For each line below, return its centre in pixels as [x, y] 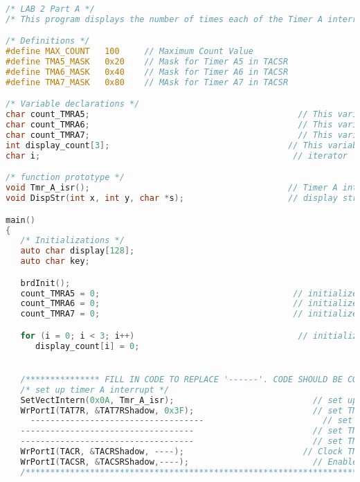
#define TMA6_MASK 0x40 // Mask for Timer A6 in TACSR [147, 72]
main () [20, 220]
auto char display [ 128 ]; [78, 251]
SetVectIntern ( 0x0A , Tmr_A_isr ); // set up [189, 400]
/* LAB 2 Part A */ [50, 9]
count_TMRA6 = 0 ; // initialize [189, 304]
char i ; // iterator [177, 155]
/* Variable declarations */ [73, 104]
